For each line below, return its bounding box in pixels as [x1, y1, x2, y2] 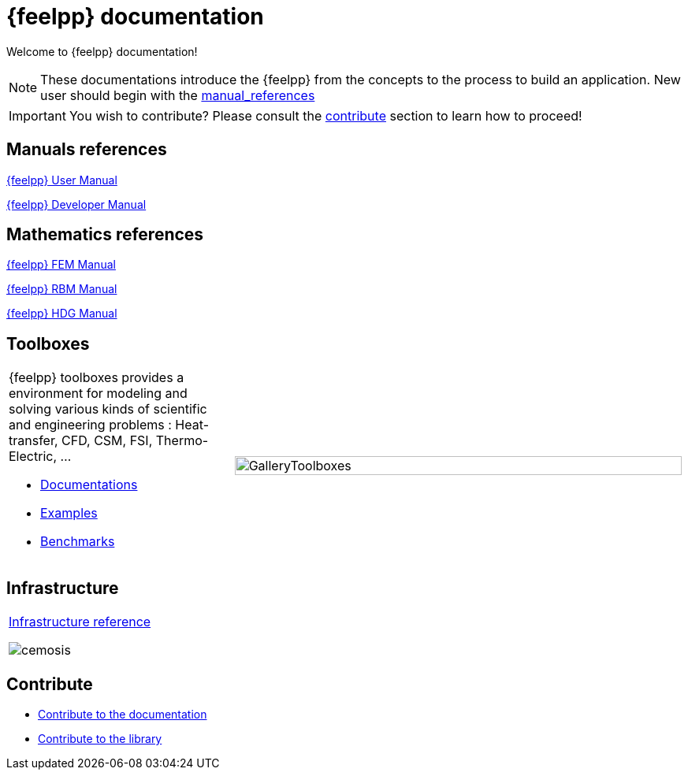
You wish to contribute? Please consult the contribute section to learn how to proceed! [69, 107, 582, 124]
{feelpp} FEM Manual [6, 258, 116, 272]
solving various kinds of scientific [9, 401, 207, 418]
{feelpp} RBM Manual [6, 282, 117, 296]
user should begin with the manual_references [40, 87, 315, 103]
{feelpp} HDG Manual [6, 306, 117, 321]
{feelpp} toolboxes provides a [9, 369, 184, 386]
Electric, [9, 448, 57, 465]
